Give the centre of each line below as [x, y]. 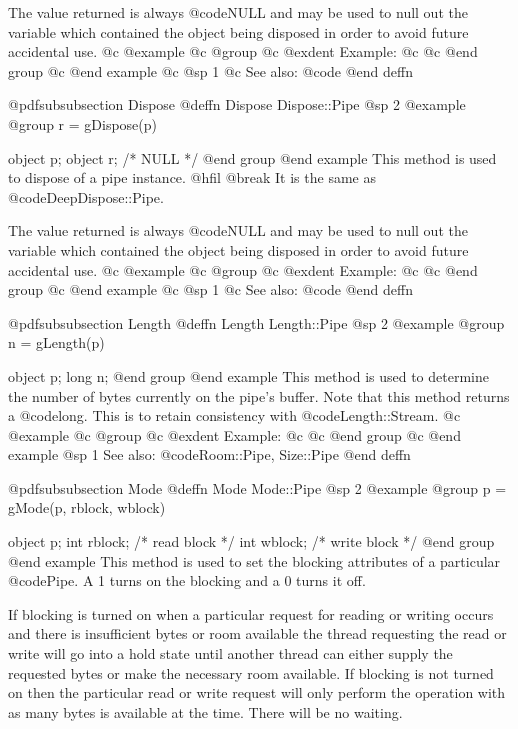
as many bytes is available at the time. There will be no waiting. [205, 711]
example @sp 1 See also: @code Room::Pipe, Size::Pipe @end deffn [209, 454]
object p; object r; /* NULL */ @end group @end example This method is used [252, 157]
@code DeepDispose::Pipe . [86, 196]
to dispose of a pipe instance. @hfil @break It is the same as [192, 177]
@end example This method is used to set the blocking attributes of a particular [254, 560]
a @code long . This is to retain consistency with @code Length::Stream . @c [234, 415]
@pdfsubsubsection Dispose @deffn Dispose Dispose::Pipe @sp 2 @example [237, 104]
